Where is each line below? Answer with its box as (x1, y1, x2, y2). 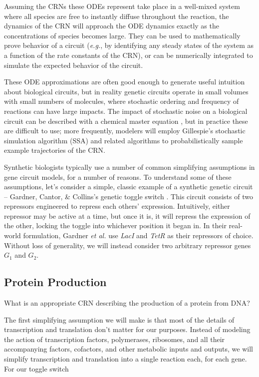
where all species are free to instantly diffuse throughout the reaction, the (4, 10, 229, 21)
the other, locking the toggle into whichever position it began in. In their (4, 220, 227, 231)
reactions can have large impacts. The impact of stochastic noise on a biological (4, 105, 248, 116)
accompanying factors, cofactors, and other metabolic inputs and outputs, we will (4, 344, 253, 354)
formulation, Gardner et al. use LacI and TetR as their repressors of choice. (23, 230, 254, 241)
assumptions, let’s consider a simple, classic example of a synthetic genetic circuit (4, 181, 253, 192)
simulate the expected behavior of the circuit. (4, 59, 143, 70)
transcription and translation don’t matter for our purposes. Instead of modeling (4, 324, 251, 335)
